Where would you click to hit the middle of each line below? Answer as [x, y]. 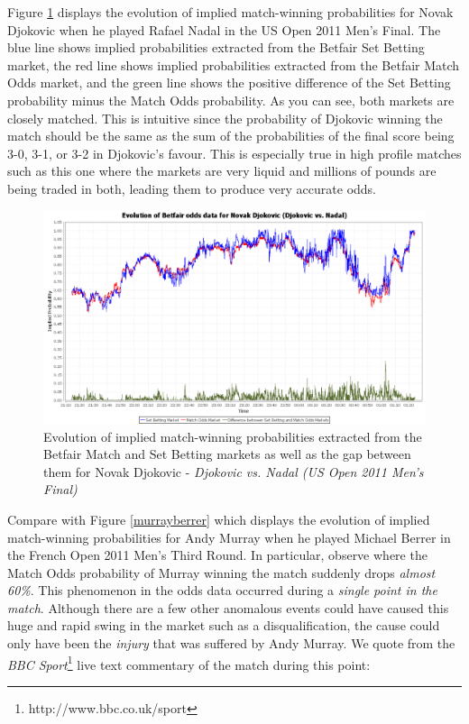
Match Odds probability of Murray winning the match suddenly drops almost [221, 572]
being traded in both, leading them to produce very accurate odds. [192, 188]
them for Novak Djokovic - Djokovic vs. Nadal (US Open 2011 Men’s [234, 471]
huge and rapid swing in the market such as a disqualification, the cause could [224, 625]
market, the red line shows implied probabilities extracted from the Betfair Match [234, 64]
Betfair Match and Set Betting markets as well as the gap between [227, 454]
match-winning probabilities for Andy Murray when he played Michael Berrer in [229, 537]
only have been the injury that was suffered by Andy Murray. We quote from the [231, 643]
